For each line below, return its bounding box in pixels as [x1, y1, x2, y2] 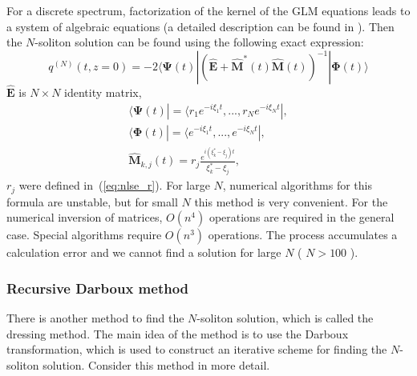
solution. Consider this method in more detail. [43, 356, 270, 373]
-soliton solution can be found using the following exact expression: [34, 34, 364, 50]
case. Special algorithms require [6, 226, 162, 243]
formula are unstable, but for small [6, 193, 178, 210]
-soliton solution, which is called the [196, 309, 374, 326]
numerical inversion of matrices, [6, 209, 163, 226]
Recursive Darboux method [6, 278, 189, 298]
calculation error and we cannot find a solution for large [6, 244, 281, 261]
